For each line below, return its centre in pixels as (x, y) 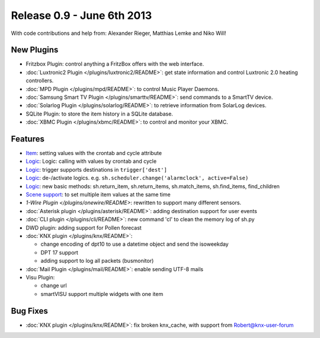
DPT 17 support (59, 252)
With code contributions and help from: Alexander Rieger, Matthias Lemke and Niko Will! (119, 33)
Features (28, 139)
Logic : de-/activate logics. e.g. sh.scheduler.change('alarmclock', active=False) (137, 178)
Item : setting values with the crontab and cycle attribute (94, 153)
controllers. (40, 81)
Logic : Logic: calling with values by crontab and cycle (91, 161)
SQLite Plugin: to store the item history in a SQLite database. (99, 114)
